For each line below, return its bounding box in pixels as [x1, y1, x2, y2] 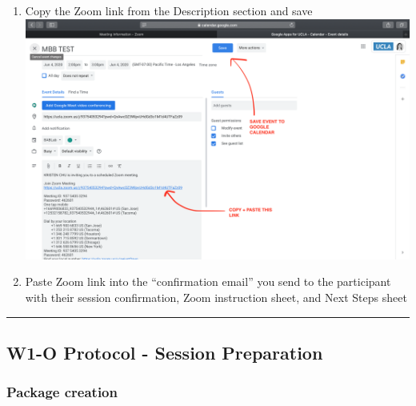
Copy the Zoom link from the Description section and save [25, 2, 313, 18]
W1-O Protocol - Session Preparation [6, 340, 323, 364]
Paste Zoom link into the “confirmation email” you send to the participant [25, 273, 391, 290]
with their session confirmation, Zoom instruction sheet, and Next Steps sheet [25, 288, 407, 305]
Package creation [6, 382, 118, 402]
